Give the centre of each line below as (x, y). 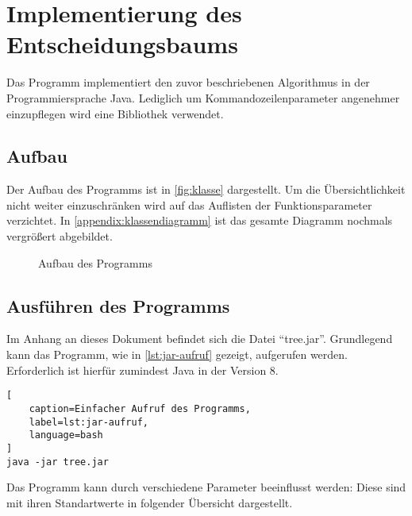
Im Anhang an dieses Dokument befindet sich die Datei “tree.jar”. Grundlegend (200, 339)
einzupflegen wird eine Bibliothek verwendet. (115, 113)
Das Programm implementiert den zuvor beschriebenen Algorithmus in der (188, 82)
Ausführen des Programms (118, 305)
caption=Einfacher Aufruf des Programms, (140, 408)
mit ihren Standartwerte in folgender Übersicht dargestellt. (150, 502)
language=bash (66, 435)
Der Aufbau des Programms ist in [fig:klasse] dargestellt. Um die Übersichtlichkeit (206, 189)
